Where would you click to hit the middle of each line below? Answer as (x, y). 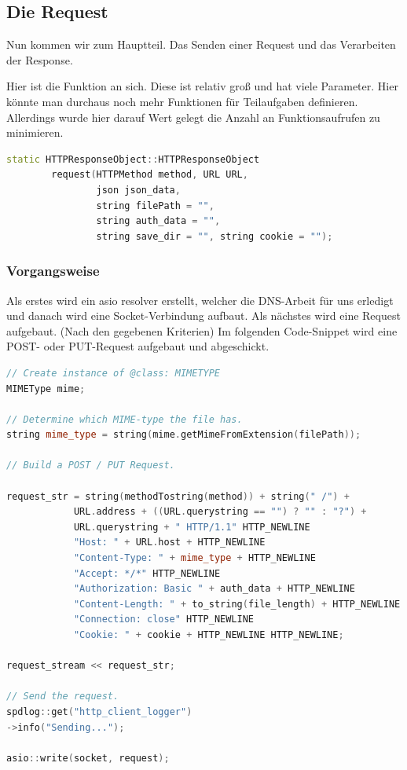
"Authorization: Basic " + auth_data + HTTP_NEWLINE (214, 589)
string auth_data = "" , (158, 221)
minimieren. (35, 132)
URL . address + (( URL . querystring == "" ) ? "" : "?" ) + (220, 512)
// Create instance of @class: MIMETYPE (114, 373)
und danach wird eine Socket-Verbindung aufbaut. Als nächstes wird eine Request (203, 315)
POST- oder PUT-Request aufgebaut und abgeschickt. (138, 346)
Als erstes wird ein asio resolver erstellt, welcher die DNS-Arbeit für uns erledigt (200, 300)
